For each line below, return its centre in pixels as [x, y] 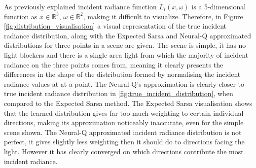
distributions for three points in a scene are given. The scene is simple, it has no [125, 45]
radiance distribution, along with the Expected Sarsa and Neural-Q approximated [128, 35]
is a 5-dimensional [219, 6]
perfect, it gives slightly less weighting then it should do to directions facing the [124, 142]
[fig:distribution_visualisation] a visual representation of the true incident [115, 26]
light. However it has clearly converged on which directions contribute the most [124, 151]
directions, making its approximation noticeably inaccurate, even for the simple [124, 122]
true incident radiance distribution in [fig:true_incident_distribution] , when [119, 93]
